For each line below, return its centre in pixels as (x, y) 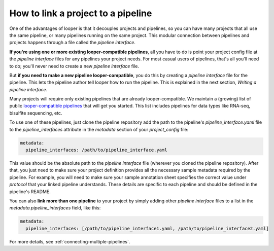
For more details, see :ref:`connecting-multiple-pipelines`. (70, 241)
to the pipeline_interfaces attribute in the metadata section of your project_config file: (99, 129)
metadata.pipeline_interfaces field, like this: (55, 208)
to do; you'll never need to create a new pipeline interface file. (74, 66)
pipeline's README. (30, 191)
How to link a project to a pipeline (81, 13)
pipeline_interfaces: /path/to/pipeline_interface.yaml (96, 150)
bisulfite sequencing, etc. (36, 113)
